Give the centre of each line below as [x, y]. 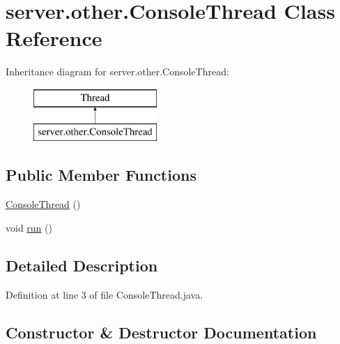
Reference [54, 38]
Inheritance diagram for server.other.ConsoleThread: [117, 72]
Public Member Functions [101, 175]
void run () [29, 227]
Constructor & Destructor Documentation [161, 332]
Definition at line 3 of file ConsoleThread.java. [105, 294]
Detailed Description [82, 265]
